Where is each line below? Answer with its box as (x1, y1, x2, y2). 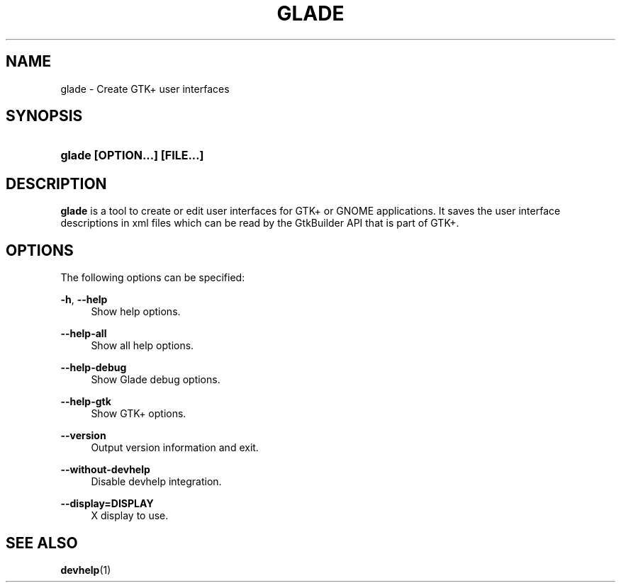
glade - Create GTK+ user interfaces (60, 82, 230, 95)
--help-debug (60, 361, 127, 374)
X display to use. (91, 509, 169, 522)
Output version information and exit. (91, 441, 259, 454)
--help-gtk (60, 395, 111, 408)
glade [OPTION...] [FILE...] (60, 148, 204, 163)
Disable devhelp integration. (91, 475, 222, 488)
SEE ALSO (6, 533, 78, 552)
